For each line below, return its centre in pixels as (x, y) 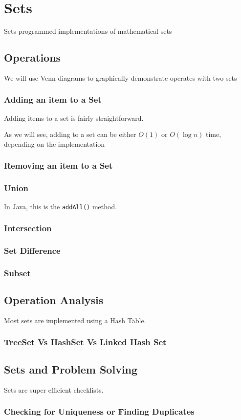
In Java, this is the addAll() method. (61, 206)
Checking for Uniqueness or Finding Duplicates (99, 411)
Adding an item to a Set (53, 99)
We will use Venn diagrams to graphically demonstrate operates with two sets (120, 77)
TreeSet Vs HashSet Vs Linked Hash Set (85, 342)
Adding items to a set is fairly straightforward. (74, 118)
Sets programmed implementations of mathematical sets (88, 31)
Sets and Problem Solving (71, 369)
